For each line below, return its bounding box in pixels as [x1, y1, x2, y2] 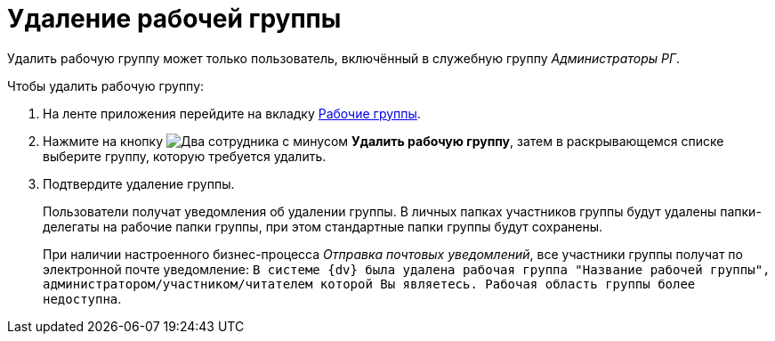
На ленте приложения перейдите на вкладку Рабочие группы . [43, 105, 421, 121]
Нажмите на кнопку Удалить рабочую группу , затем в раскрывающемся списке [43, 133, 724, 149]
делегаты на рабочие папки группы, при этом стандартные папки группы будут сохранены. [43, 218, 603, 234]
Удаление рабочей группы [7, 4, 342, 34]
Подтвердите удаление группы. [43, 175, 235, 191]
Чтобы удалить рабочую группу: [7, 77, 205, 93]
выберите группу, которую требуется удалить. [43, 148, 327, 164]
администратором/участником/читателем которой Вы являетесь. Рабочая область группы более [43, 276, 696, 291]
